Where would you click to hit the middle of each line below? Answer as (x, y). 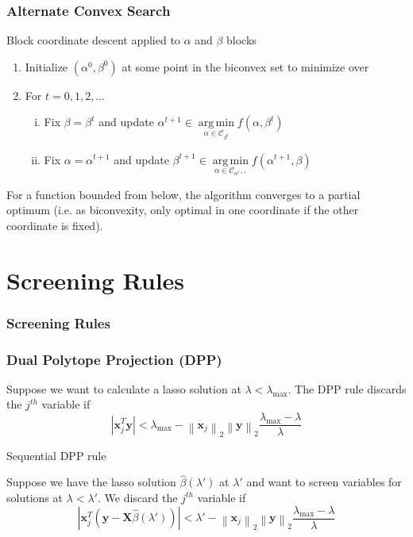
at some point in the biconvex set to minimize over (245, 66)
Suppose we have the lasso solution (91, 482)
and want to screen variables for (324, 482)
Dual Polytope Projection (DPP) (114, 359)
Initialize (46, 66)
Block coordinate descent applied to (93, 40)
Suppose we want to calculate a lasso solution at (124, 388)
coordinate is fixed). (55, 225)
